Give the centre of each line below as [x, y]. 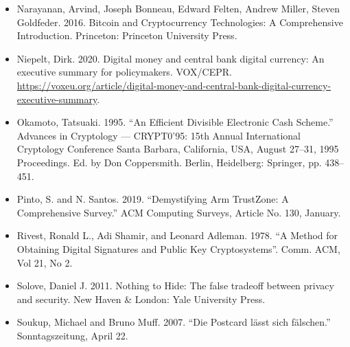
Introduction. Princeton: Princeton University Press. [127, 35]
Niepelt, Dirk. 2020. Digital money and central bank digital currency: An [171, 58]
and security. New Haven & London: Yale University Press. [141, 299]
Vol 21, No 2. [45, 262]
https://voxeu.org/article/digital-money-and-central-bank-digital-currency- [174, 85]
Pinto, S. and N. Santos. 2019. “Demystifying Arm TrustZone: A [153, 199]
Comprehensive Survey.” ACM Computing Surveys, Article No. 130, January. [179, 212]
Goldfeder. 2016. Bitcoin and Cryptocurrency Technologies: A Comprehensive [180, 22]
